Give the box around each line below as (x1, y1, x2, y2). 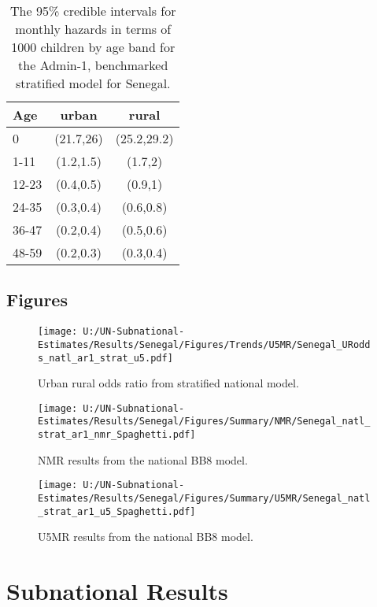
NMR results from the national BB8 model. (38, 451, 248, 468)
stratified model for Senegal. (15, 74, 171, 92)
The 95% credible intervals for (10, 2, 176, 20)
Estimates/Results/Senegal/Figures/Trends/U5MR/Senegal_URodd (38, 339, 371, 350)
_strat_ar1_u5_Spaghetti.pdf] (38, 505, 196, 517)
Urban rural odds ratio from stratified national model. (38, 375, 299, 391)
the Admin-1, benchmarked (18, 56, 168, 74)
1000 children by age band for (11, 38, 176, 56)
